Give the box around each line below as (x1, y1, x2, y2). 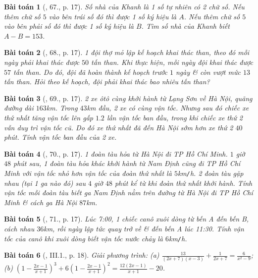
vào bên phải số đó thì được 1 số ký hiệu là (4, 21, 134, 31)
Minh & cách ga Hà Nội (4, 197, 77, 207)
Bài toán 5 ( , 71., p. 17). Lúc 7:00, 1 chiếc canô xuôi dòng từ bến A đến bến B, (4, 214, 249, 224)
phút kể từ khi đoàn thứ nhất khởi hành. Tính (114, 177, 253, 188)
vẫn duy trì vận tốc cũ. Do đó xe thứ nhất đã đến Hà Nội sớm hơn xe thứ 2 (4, 122, 233, 132)
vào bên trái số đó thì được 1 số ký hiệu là (49, 11, 177, 21)
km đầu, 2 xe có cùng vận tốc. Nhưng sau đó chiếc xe (87, 103, 249, 113)
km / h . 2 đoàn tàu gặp (177, 167, 244, 178)
